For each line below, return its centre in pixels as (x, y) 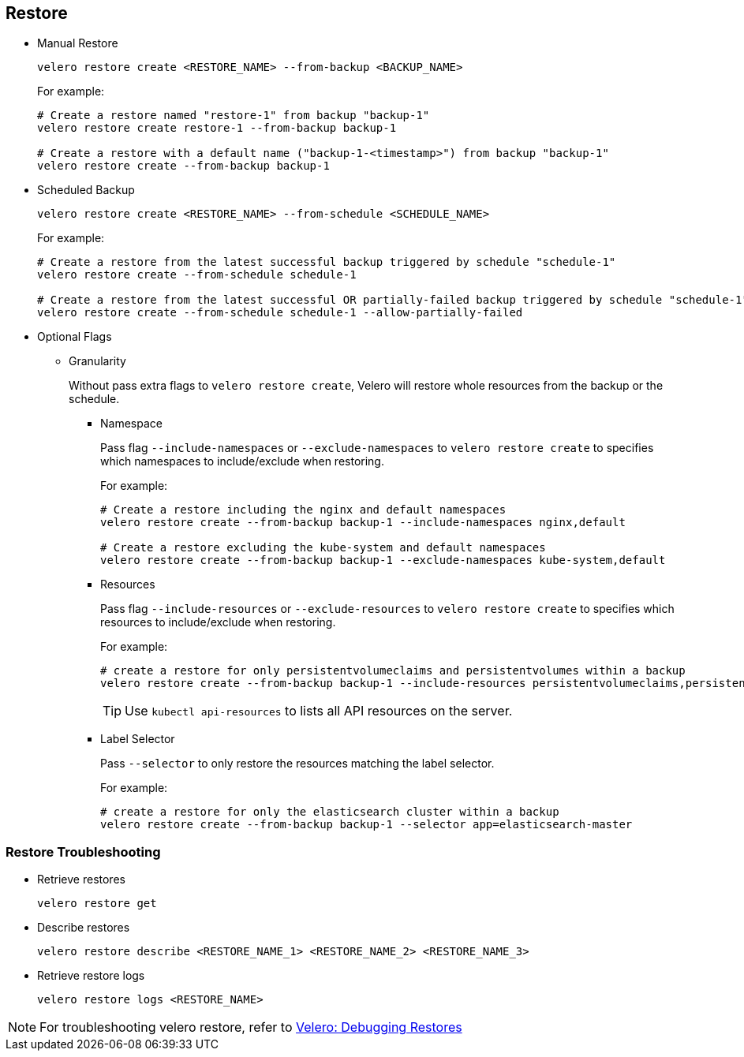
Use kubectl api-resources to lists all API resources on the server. (319, 711)
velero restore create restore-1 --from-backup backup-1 (217, 128)
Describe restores (84, 928)
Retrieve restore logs (91, 976)
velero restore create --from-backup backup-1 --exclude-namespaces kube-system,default (383, 560)
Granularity (97, 361)
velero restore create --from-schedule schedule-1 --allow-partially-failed (280, 313)
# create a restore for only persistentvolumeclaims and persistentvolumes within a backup (393, 671)
